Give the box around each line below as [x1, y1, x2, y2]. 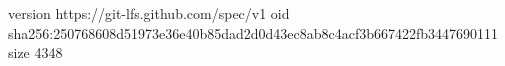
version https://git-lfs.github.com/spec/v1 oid [8, 3, 290, 23]
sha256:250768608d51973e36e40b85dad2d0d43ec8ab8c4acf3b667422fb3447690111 [8, 22, 499, 43]
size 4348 [8, 42, 63, 63]
